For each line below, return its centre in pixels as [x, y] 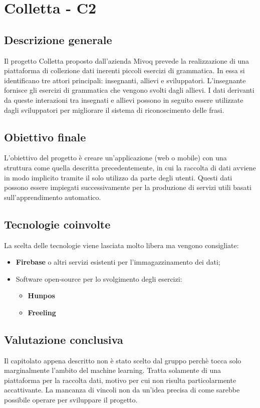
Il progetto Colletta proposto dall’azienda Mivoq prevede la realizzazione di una [127, 60]
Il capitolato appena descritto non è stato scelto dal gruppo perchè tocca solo [123, 360]
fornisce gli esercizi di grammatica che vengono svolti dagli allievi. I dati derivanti [129, 90]
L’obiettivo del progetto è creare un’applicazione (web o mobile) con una [115, 158]
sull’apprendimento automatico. [53, 197]
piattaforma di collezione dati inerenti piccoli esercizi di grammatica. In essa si [124, 70]
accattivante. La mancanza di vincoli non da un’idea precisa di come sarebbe [122, 390]
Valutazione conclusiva [64, 339]
